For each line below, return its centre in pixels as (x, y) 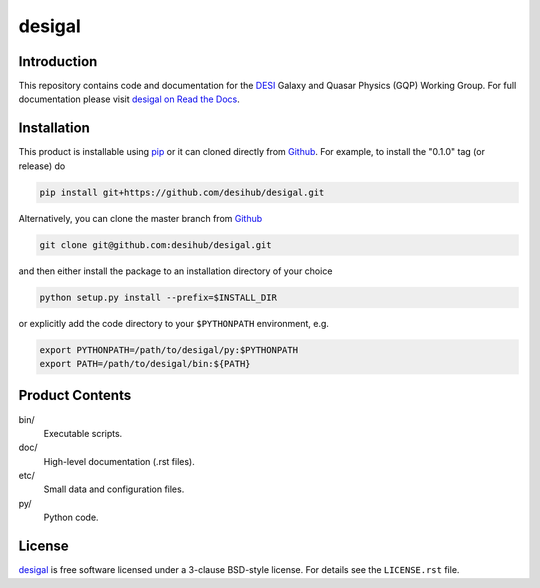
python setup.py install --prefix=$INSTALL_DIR (158, 297)
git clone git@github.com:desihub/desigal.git (155, 244)
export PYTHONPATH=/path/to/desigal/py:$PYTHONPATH (169, 349)
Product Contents (75, 395)
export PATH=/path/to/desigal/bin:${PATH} (145, 364)
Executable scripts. (83, 433)
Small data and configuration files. (114, 489)
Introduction (58, 61)
